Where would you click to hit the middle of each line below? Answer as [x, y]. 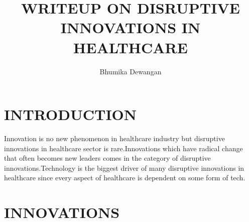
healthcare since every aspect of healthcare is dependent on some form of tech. [125, 178]
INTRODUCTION [71, 114]
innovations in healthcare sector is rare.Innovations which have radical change [123, 148]
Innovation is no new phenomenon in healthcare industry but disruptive [114, 138]
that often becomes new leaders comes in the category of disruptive [107, 158]
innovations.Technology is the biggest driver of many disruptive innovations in [124, 168]
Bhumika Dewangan [131, 71]
